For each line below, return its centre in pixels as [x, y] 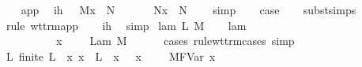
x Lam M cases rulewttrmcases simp [175, 41]
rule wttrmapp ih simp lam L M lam [126, 25]
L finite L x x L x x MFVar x [111, 56]
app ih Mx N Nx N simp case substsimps [189, 9]
